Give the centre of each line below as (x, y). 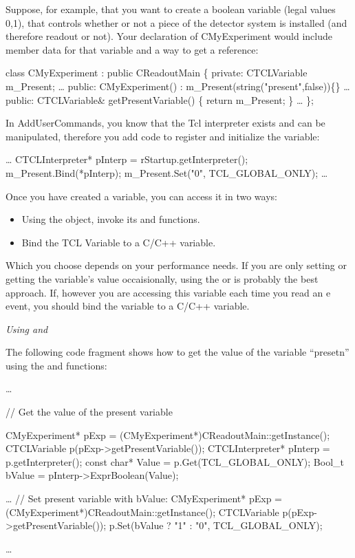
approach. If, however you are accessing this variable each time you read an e (168, 292)
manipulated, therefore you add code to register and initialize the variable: (163, 136)
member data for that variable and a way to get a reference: (132, 49)
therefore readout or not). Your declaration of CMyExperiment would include (169, 36)
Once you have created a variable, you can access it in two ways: (141, 196)
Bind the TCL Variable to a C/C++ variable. (119, 242)
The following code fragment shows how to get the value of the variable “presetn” (177, 352)
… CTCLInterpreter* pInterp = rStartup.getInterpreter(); (127, 159)
